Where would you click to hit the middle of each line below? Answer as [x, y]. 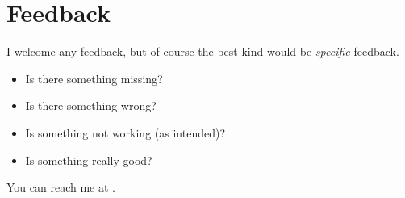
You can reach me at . [61, 187]
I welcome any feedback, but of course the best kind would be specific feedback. [203, 51]
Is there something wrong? [91, 105]
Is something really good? [89, 160]
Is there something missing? [94, 78]
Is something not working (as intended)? [125, 132]
